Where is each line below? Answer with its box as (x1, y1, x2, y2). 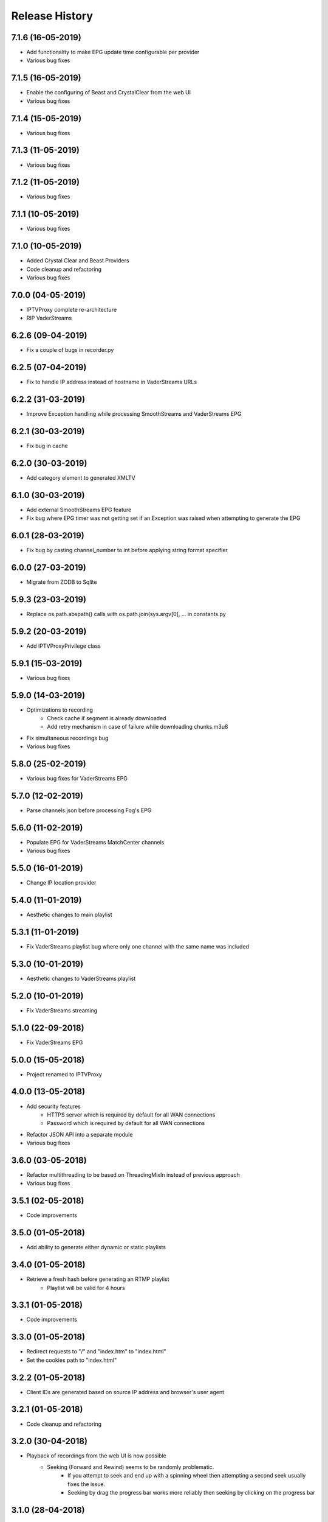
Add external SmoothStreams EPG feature (26, 506, 132, 513)
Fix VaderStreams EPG (26, 1039, 83, 1046)
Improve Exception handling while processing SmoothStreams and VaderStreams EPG (26, 410, 242, 418)
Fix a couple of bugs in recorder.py (26, 346, 114, 354)
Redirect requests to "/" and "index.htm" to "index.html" (26, 1348, 166, 1355)
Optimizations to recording (26, 706, 94, 714)
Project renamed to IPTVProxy (26, 1070, 103, 1078)
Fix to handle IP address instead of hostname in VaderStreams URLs (26, 378, 197, 386)
